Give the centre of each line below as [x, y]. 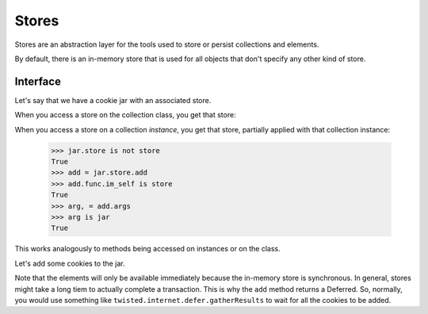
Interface [38, 81]
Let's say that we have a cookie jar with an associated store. [113, 100]
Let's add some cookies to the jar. [70, 263]
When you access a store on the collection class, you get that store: [126, 115]
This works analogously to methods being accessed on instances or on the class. [147, 249]
